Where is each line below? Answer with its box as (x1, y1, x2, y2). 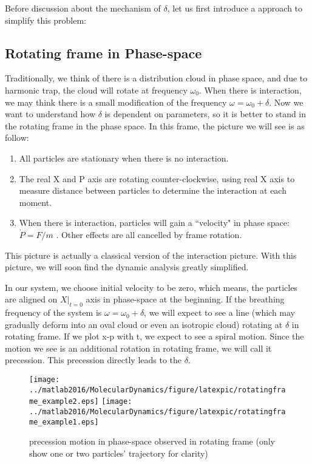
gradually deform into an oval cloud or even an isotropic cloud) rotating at (5, 318, 283, 330)
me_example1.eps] (29, 417, 99, 426)
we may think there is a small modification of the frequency (5, 95, 227, 108)
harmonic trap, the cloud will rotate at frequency (5, 83, 188, 96)
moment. (19, 196, 52, 208)
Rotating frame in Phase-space (5, 43, 202, 62)
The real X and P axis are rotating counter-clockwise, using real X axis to (19, 172, 295, 185)
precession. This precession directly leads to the (5, 353, 182, 366)
